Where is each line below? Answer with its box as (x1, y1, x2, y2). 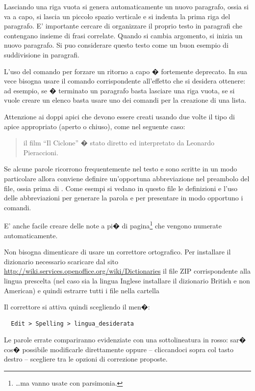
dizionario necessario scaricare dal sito (4, 256, 119, 266)
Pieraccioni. (23, 147, 58, 157)
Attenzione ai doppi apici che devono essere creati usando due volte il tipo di (4, 111, 235, 121)
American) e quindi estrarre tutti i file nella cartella (4, 285, 159, 295)
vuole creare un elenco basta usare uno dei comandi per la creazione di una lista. (4, 95, 247, 105)
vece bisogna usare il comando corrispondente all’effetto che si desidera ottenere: (4, 76, 246, 86)
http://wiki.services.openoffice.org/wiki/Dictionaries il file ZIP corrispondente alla (4, 266, 251, 276)
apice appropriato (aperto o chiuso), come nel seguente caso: (4, 121, 185, 131)
